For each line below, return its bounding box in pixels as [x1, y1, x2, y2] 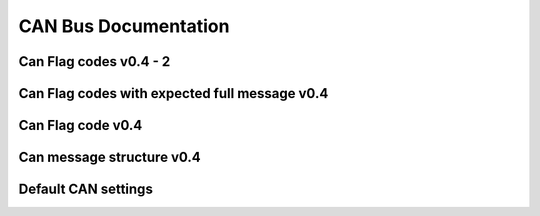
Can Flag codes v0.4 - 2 [18, 53, 171, 70]
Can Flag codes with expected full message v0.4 [18, 85, 329, 102]
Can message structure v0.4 [18, 149, 201, 166]
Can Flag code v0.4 [18, 117, 143, 134]
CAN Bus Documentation [18, 15, 230, 37]
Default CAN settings [18, 181, 154, 198]
